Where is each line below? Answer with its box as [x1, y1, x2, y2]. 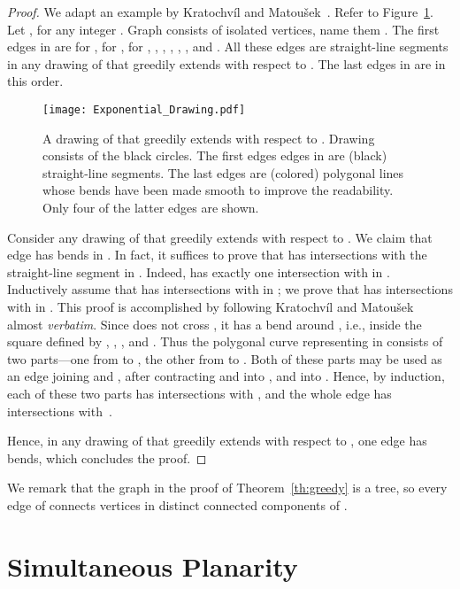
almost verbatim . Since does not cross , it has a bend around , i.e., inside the [7, 314, 422, 333]
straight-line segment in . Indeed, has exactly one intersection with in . [7, 262, 390, 281]
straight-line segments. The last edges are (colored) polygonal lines [42, 163, 404, 182]
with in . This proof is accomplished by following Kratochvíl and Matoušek [7, 297, 414, 315]
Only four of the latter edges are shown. [42, 198, 259, 216]
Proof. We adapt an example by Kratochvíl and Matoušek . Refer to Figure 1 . [7, 3, 434, 20]
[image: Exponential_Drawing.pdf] [42, 103, 246, 116]
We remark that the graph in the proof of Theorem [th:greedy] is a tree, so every [7, 478, 448, 497]
